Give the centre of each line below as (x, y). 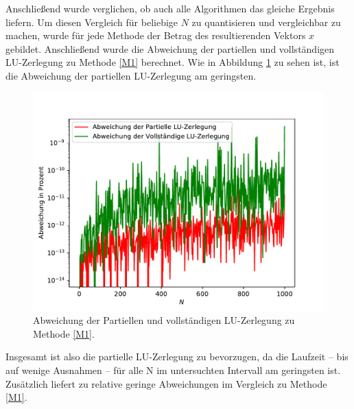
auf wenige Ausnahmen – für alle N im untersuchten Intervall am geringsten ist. (173, 370)
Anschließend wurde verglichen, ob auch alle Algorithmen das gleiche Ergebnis (170, 8)
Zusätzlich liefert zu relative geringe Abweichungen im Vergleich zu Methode (166, 383)
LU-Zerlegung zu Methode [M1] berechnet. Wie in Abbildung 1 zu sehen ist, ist (173, 62)
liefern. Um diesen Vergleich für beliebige (92, 22)
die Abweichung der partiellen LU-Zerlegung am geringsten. (131, 75)
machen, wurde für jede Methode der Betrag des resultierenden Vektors (156, 35)
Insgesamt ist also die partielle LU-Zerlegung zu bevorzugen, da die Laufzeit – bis (177, 357)
